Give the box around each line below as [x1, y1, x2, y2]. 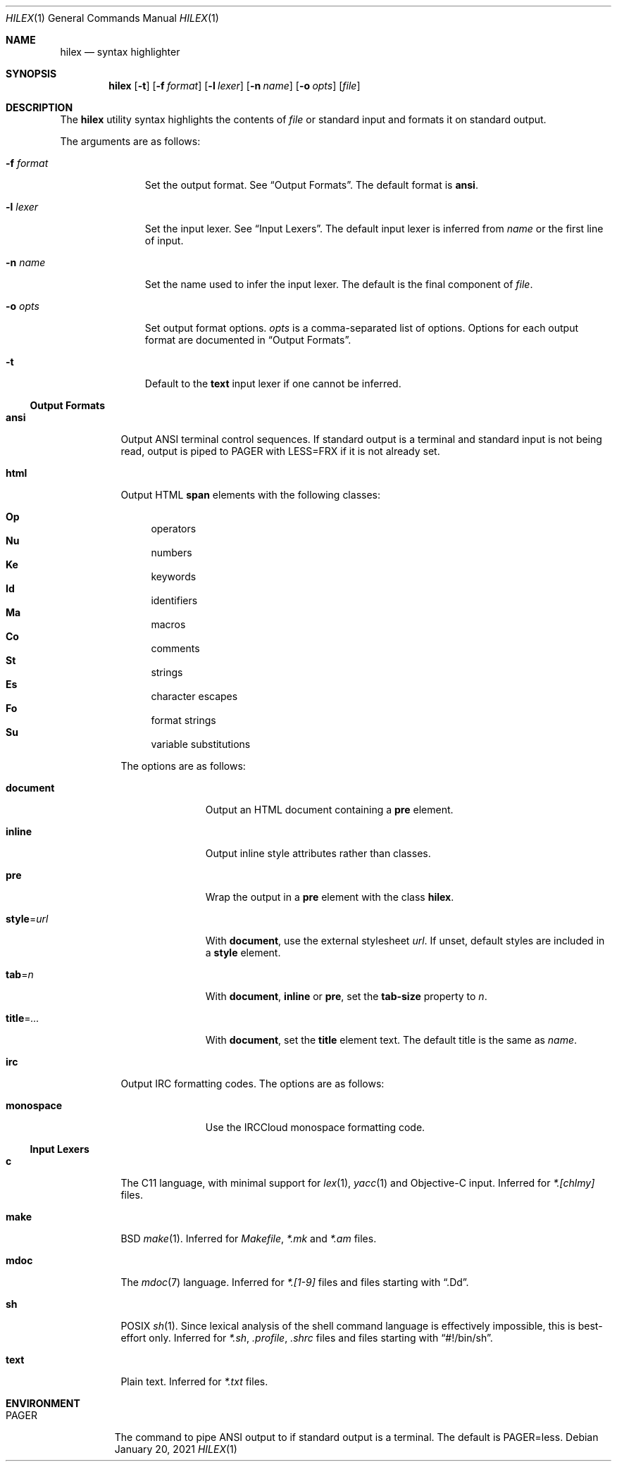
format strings [151, 714, 216, 726]
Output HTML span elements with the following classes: [120, 489, 380, 501]
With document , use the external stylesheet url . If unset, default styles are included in [205, 935, 605, 947]
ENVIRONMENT [6, 1397, 80, 1409]
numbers [151, 547, 192, 558]
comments [151, 642, 200, 654]
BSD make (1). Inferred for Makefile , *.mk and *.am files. [120, 1232, 377, 1244]
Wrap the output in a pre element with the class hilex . [205, 891, 454, 903]
